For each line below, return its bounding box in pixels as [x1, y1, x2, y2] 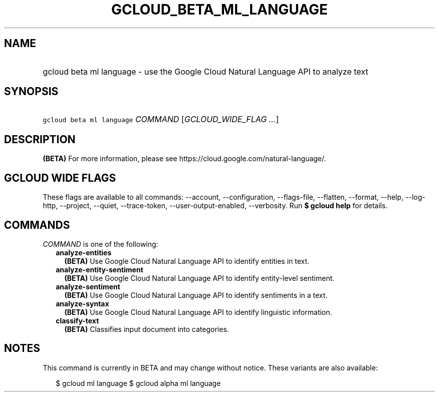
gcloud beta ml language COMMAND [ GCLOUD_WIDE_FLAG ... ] [43, 114, 279, 125]
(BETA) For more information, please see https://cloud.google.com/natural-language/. [43, 154, 326, 163]
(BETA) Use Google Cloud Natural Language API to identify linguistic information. [64, 307, 332, 316]
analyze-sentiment [56, 282, 120, 291]
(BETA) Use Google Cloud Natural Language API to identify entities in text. [64, 256, 310, 265]
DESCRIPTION [4, 133, 76, 146]
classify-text [56, 316, 99, 325]
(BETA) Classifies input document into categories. [64, 324, 229, 333]
